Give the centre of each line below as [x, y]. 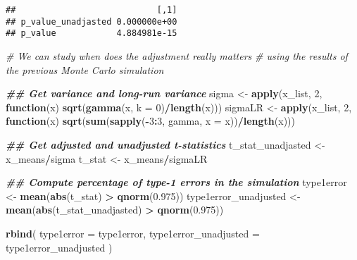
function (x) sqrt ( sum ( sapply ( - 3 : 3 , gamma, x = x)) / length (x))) [150, 121]
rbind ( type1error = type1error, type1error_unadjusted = [133, 233]
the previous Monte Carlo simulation [85, 69]
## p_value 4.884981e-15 [92, 33]
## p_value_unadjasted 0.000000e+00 [92, 21]
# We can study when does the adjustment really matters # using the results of [177, 55]
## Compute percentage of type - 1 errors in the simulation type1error [176, 182]
